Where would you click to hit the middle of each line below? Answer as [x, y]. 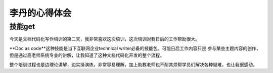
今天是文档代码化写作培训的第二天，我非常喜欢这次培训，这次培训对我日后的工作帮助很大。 [104, 39]
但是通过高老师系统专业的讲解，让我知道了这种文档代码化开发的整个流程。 [87, 55]
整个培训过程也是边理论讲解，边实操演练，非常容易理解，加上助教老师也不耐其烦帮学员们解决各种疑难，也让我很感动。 [133, 64]
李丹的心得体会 [40, 13]
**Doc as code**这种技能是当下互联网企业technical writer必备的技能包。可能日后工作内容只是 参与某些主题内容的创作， [135, 48]
